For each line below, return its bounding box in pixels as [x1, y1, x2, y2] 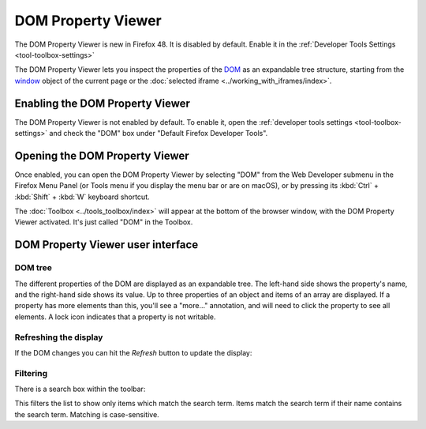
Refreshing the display [14, 332, 103, 343]
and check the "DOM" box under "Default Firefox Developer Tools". [49, 129, 268, 138]
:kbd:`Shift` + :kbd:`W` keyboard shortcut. [14, 192, 150, 201]
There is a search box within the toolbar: [14, 384, 146, 394]
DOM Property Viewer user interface [14, 238, 199, 252]
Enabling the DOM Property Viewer [14, 96, 191, 110]
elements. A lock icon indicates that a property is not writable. [14, 312, 216, 322]
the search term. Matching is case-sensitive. [14, 409, 159, 419]
